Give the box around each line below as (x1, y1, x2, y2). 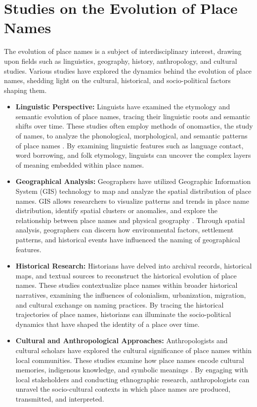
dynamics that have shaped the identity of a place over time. (15, 318, 200, 329)
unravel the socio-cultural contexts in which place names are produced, (15, 384, 231, 394)
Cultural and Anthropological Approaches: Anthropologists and (15, 335, 228, 346)
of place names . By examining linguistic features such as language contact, (15, 140, 244, 150)
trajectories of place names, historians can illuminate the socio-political (15, 309, 231, 319)
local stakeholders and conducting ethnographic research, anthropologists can (15, 374, 250, 384)
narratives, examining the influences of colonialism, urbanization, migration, (15, 289, 246, 300)
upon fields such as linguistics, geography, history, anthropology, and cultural (4, 55, 237, 66)
